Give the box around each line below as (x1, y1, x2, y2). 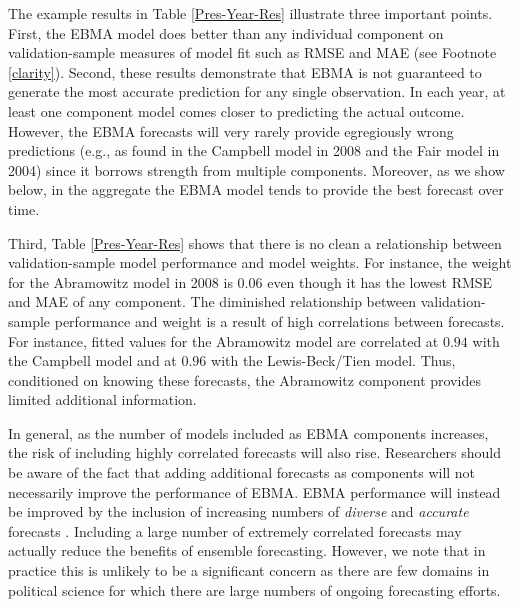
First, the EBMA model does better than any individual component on (8, 22, 444, 43)
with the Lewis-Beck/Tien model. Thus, (211, 350, 456, 371)
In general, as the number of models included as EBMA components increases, (8, 422, 489, 443)
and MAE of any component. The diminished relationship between (8, 291, 416, 312)
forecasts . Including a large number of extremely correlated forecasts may (8, 520, 462, 541)
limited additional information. (8, 389, 197, 410)
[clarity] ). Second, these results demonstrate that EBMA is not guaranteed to (8, 61, 482, 82)
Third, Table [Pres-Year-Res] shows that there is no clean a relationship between (8, 232, 502, 253)
